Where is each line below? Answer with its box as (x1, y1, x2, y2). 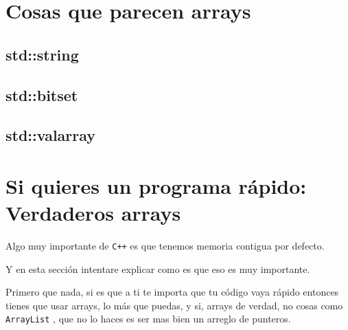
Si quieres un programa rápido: (5, 171, 307, 199)
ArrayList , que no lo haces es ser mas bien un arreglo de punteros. (5, 311, 291, 326)
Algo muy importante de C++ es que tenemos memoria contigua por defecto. (5, 239, 325, 253)
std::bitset (5, 84, 78, 105)
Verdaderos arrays (5, 199, 181, 227)
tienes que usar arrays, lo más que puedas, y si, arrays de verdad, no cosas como (5, 298, 343, 312)
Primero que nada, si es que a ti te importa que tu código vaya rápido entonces (5, 285, 339, 299)
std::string (5, 43, 79, 65)
